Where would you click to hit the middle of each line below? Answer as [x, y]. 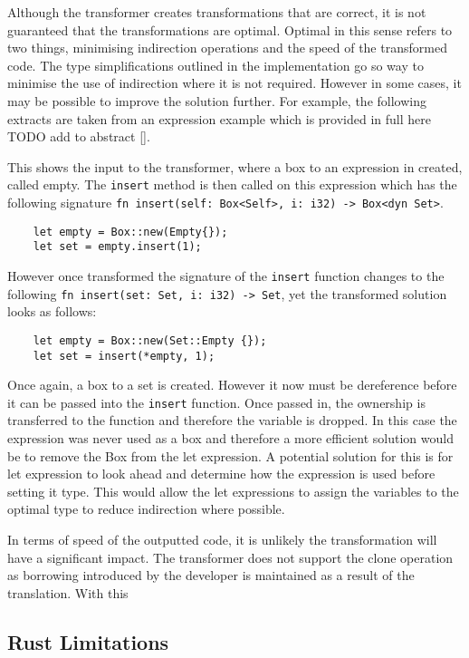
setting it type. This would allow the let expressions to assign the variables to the [233, 491]
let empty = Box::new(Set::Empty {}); [150, 340]
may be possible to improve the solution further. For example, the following [217, 100]
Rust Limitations [88, 641]
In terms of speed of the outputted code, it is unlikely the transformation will [222, 539]
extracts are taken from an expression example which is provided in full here [219, 118]
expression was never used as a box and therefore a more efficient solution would [230, 438]
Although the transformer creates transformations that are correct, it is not [217, 12]
